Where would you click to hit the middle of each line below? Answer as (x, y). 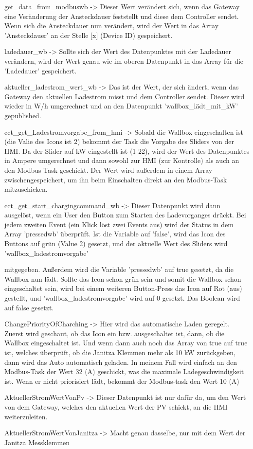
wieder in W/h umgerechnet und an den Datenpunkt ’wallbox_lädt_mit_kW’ (121, 106)
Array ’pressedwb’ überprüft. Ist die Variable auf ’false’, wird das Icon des (115, 234)
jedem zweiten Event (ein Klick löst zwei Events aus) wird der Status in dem (119, 224)
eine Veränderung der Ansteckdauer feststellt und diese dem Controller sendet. (122, 16)
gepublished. (23, 115)
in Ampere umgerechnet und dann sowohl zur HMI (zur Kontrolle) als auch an (122, 160)
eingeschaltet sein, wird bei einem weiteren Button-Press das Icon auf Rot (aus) (123, 288)
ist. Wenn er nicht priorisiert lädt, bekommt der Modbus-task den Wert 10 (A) (122, 381)
